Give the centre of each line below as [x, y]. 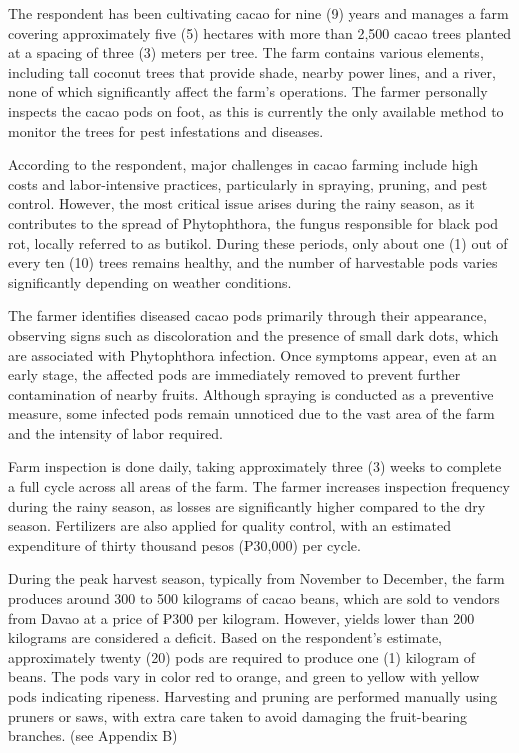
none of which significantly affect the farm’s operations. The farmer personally [248, 91]
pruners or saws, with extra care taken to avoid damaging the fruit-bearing [238, 715]
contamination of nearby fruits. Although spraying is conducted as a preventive [251, 393]
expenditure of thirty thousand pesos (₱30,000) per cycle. [184, 544]
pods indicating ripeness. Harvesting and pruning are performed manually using [253, 696]
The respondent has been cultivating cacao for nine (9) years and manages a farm [258, 13]
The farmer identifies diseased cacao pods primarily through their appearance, [247, 315]
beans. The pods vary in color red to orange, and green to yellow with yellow [244, 676]
